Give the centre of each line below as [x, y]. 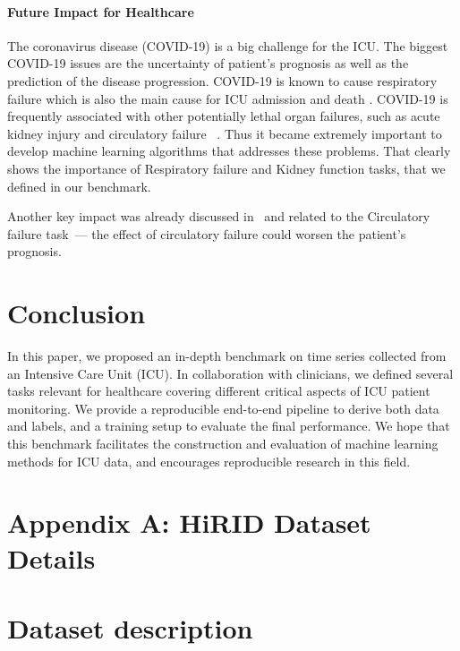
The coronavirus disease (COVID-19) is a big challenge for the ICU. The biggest [228, 45]
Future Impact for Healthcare [101, 11]
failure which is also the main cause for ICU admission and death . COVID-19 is [228, 98]
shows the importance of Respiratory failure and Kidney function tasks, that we [226, 168]
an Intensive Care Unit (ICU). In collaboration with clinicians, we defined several [230, 373]
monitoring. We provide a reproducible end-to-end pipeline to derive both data [223, 408]
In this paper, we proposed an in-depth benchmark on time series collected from [227, 356]
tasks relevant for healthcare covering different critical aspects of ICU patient [219, 391]
